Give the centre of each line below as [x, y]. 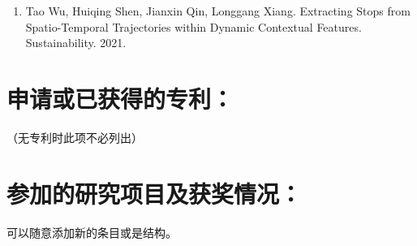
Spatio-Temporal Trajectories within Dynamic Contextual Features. [193, 26]
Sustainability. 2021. [76, 43]
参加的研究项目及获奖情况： [155, 193]
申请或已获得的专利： [120, 98]
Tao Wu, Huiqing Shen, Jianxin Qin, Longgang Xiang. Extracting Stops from [218, 11]
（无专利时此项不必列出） [75, 137]
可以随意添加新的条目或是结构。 [92, 232]
